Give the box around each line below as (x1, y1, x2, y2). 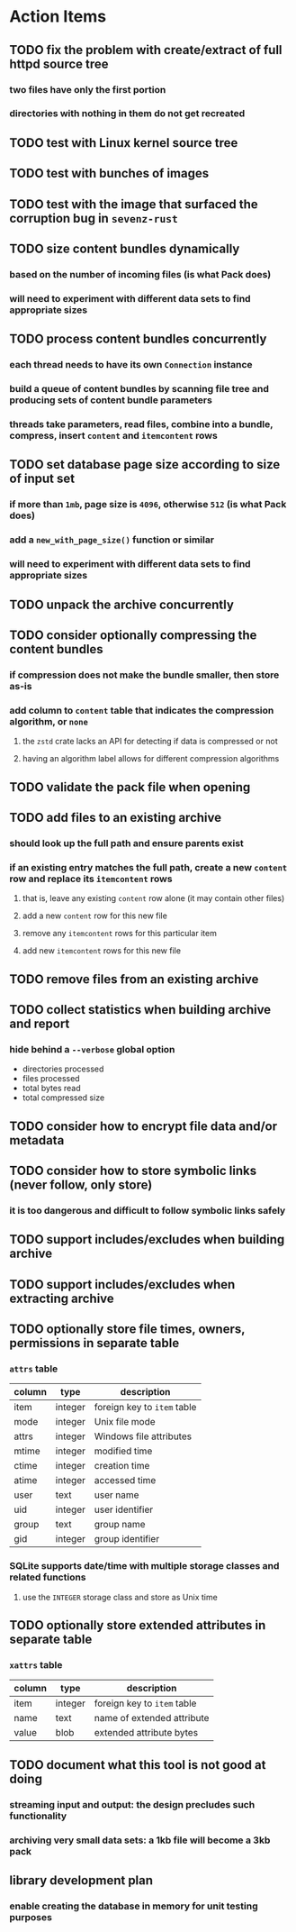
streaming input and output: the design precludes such (9, 1798, 256, 1810)
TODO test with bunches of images (9, 166, 210, 181)
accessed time (94, 1474, 157, 1487)
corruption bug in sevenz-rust (9, 210, 178, 226)
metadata (9, 1133, 65, 1148)
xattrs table (9, 1659, 63, 1671)
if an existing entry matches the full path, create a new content (9, 861, 288, 873)
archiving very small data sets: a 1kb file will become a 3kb (9, 1834, 271, 1846)
